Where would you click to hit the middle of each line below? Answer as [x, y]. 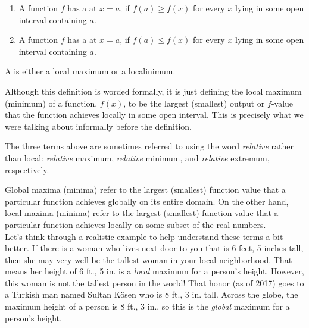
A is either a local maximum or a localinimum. [90, 71]
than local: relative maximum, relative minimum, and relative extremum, [137, 157]
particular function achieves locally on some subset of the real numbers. [135, 224]
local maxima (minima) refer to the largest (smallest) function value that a [142, 213]
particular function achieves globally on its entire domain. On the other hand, [147, 201]
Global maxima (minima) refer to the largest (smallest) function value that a [145, 190]
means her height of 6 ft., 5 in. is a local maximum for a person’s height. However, [154, 271]
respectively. [27, 169]
